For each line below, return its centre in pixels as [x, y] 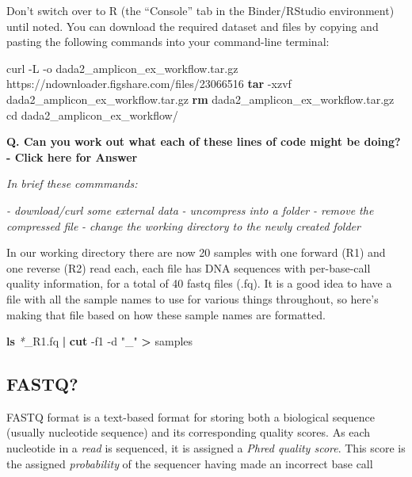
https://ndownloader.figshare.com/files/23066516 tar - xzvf [149, 84]
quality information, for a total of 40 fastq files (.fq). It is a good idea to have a [199, 283]
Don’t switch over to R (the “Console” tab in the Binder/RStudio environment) [200, 10]
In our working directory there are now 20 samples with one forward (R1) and [196, 252]
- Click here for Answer [72, 156]
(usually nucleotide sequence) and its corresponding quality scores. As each [189, 432]
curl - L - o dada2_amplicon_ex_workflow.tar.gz [122, 68]
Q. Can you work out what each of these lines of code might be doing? [204, 141]
